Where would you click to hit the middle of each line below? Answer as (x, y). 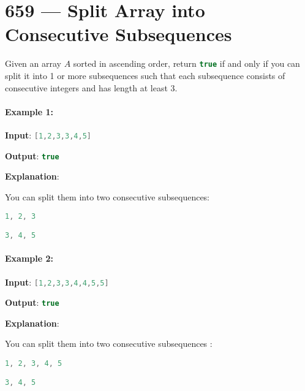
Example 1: (29, 111)
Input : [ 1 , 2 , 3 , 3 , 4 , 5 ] (48, 135)
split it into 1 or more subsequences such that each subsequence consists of (145, 75)
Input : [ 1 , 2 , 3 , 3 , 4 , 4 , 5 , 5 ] (57, 282)
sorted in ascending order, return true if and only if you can (186, 63)
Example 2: (29, 258)
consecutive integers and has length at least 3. (91, 87)
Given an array (33, 63)
